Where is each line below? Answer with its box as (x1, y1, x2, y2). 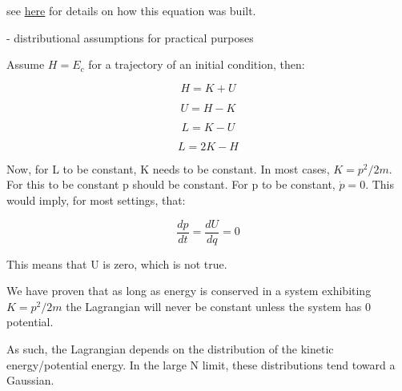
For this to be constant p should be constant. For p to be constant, (6, 176, 336, 193)
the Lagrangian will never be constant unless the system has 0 (66, 297, 371, 314)
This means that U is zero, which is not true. (6, 255, 227, 272)
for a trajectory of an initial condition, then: (88, 56, 305, 73)
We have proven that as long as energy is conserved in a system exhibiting (6, 282, 372, 299)
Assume (6, 56, 45, 73)
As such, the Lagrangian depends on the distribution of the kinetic (6, 341, 334, 357)
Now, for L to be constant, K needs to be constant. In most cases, (6, 160, 330, 177)
